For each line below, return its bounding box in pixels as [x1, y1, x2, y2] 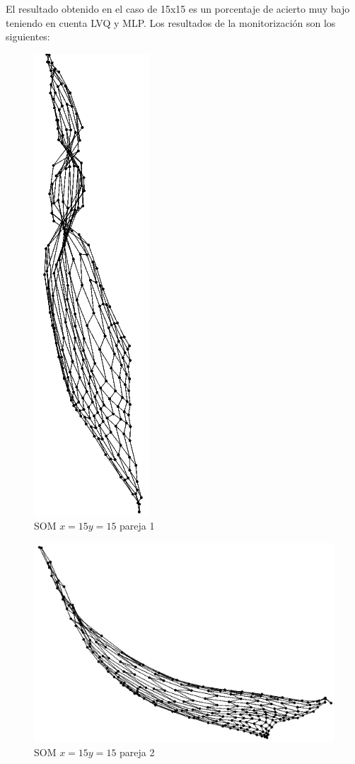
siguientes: [6, 29, 50, 44]
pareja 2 [120, 744, 155, 759]
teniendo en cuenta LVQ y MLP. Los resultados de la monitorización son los [6, 15, 336, 30]
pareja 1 [120, 518, 155, 533]
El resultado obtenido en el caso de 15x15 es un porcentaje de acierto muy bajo [6, 1, 350, 16]
